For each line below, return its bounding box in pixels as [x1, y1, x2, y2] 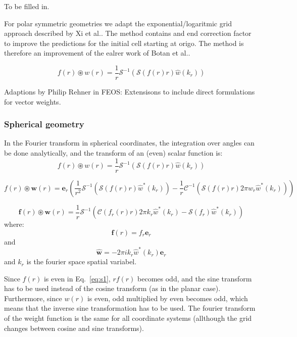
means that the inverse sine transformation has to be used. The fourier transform [4, 303, 256, 313]
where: [4, 219, 24, 229]
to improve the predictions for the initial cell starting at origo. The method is [4, 37, 244, 48]
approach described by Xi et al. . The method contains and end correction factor [4, 28, 252, 38]
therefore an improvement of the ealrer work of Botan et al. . [4, 47, 190, 58]
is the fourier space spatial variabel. [26, 256, 137, 267]
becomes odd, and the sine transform [137, 273, 252, 283]
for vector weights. [4, 96, 61, 107]
